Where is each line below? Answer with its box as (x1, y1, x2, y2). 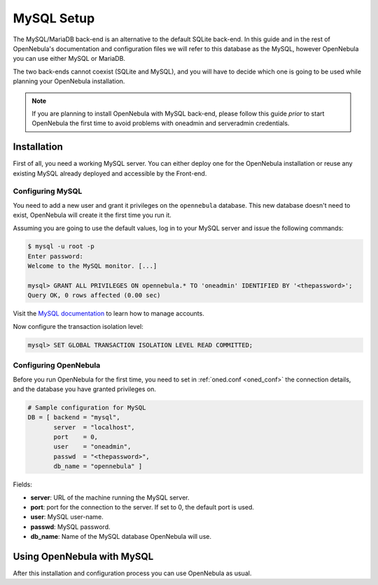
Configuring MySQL (13, 186, 83, 196)
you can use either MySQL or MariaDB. (13, 55, 126, 63)
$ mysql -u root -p (27, 242, 94, 251)
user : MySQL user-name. (30, 513, 104, 521)
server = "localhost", (53, 423, 136, 431)
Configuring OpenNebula (13, 360, 101, 370)
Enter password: (27, 252, 84, 260)
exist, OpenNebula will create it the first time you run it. (13, 211, 171, 220)
